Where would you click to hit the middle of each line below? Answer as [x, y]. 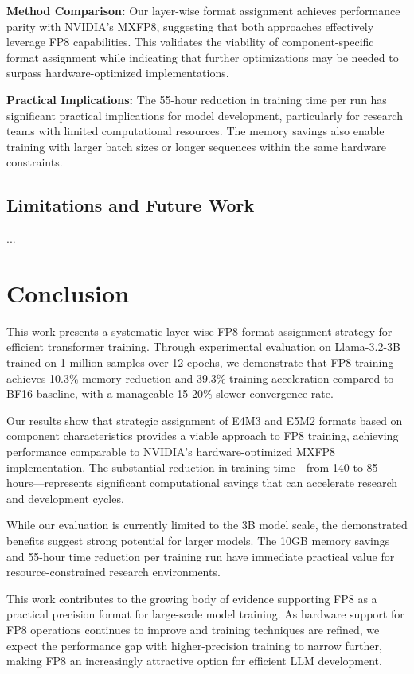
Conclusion [68, 292]
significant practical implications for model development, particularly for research [205, 115]
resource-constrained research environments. [113, 572]
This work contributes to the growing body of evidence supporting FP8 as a [192, 598]
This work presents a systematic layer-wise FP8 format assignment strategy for [199, 331]
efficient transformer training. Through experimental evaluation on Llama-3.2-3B [203, 347]
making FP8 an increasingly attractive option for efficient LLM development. [194, 661]
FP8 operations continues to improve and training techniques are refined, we [193, 629]
